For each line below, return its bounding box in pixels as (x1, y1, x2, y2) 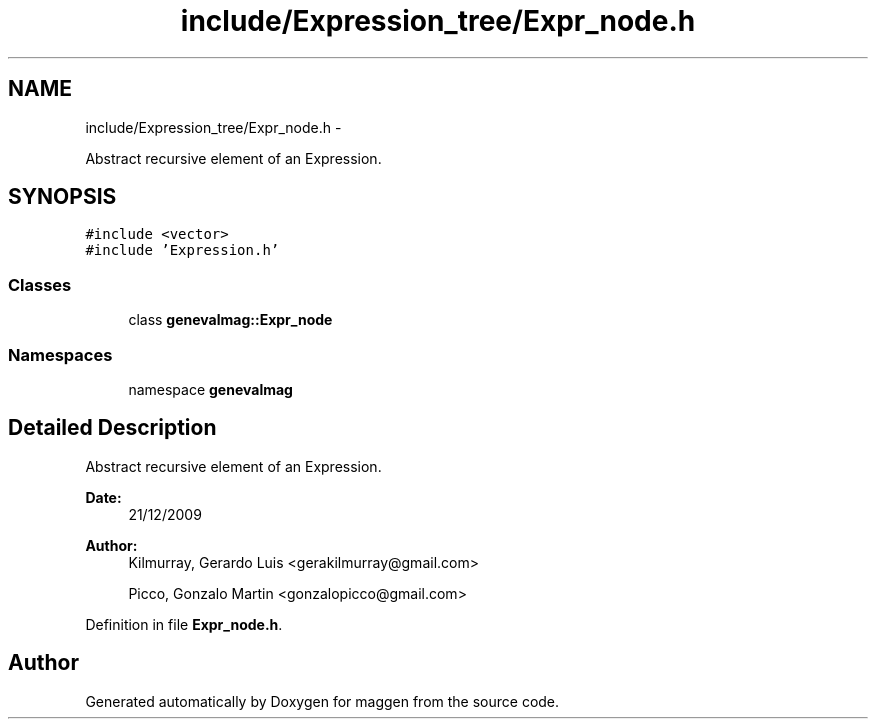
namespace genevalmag (128, 380, 293, 398)
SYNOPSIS (8, 184, 117, 210)
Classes (8, 274, 72, 295)
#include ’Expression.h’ (85, 242, 280, 259)
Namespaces (8, 344, 113, 365)
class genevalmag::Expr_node (128, 311, 333, 329)
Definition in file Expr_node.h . (85, 615, 283, 633)
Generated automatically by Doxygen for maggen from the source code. (85, 692, 560, 710)
